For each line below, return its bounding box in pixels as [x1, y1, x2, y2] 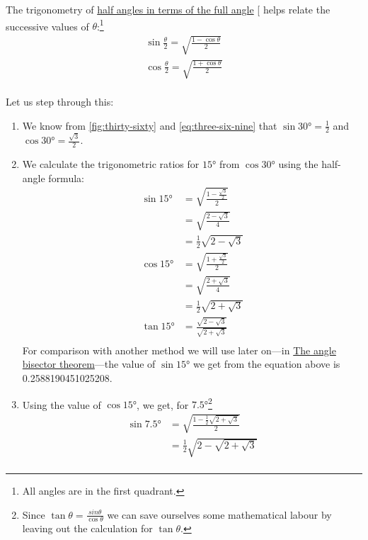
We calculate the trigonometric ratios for [22, 156, 200, 171]
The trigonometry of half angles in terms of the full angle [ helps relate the [6, 2, 330, 16]
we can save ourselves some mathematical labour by [107, 507, 332, 522]
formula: [48, 170, 84, 185]
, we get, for [137, 397, 189, 412]
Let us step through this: [6, 94, 114, 109]
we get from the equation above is [192, 356, 340, 371]
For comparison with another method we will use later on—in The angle [22, 342, 336, 357]
